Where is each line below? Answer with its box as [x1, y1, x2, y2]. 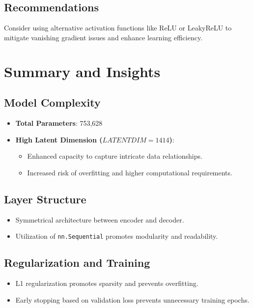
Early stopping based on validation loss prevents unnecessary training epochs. [15, 294, 250, 305]
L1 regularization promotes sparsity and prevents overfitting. [15, 278, 198, 288]
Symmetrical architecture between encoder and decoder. [15, 214, 184, 224]
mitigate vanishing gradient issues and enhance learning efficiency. [4, 32, 203, 42]
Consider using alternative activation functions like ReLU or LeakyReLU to [4, 23, 232, 33]
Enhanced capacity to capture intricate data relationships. [27, 151, 202, 161]
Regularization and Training [4, 255, 150, 270]
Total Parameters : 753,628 [15, 117, 103, 128]
